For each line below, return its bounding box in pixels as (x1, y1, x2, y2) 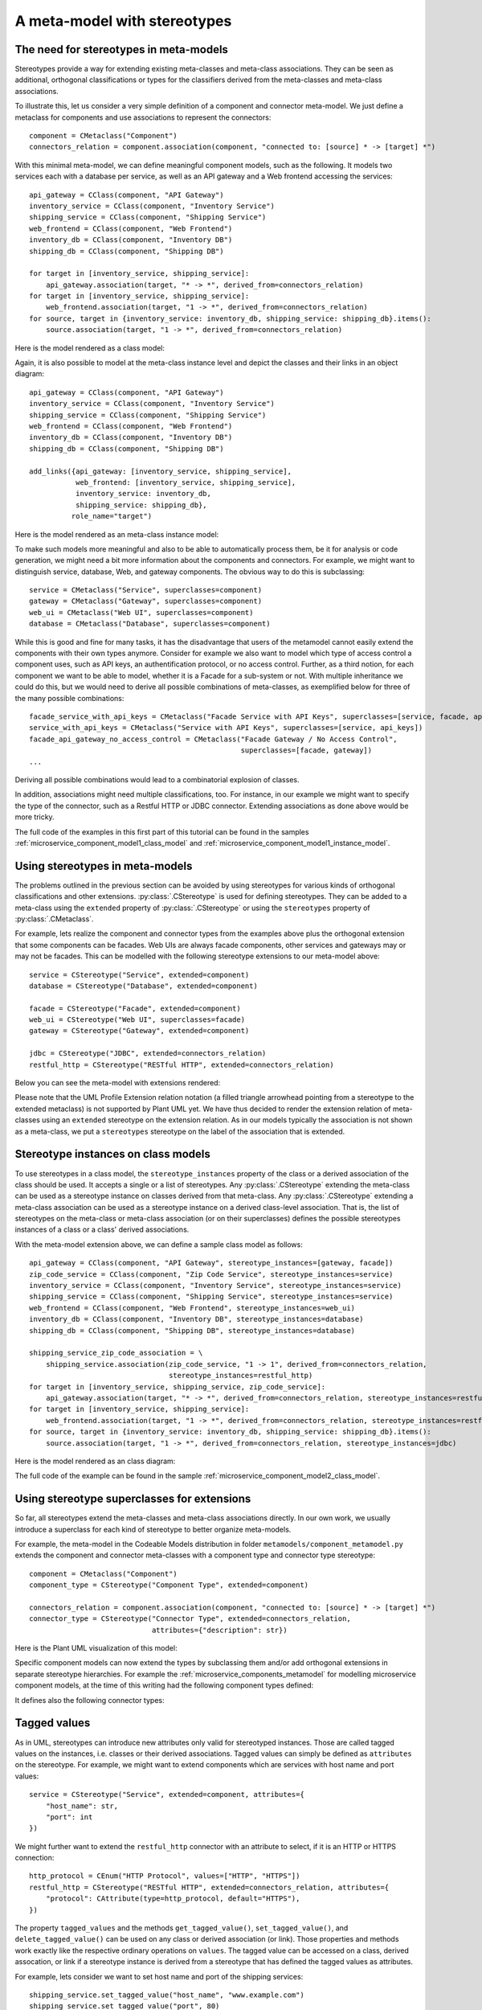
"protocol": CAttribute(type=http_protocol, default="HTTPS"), (45, 1894, 300, 1903)
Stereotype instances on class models (14, 1147, 210, 1161)
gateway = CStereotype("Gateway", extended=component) (29, 1026, 250, 1036)
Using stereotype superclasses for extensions (14, 1492, 251, 1506)
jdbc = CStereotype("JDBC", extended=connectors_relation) (29, 1049, 267, 1058)
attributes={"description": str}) (151, 1625, 288, 1635)
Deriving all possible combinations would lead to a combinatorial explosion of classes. (14, 774, 300, 784)
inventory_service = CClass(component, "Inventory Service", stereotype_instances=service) (29, 1281, 402, 1290)
